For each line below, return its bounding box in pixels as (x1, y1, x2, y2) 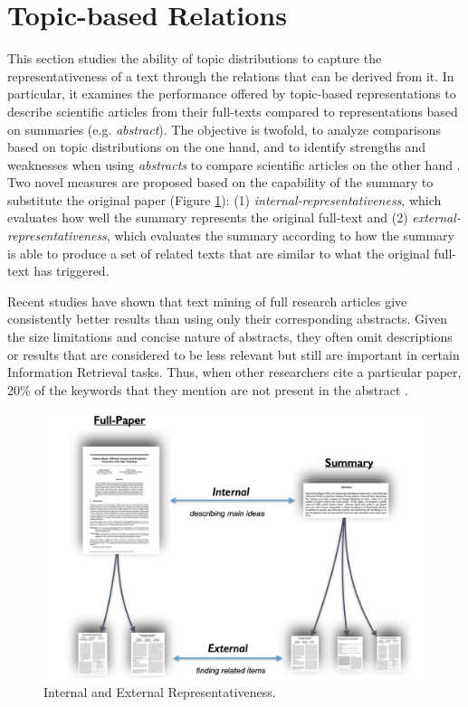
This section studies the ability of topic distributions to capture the (7, 49, 382, 68)
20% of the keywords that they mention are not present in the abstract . (7, 380, 408, 399)
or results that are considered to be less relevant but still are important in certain (7, 344, 460, 363)
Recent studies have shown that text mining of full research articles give (7, 291, 407, 310)
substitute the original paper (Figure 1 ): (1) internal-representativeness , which (7, 190, 442, 209)
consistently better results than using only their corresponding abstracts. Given (7, 309, 447, 328)
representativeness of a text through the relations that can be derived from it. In (7, 66, 454, 85)
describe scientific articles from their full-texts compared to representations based (7, 101, 458, 120)
